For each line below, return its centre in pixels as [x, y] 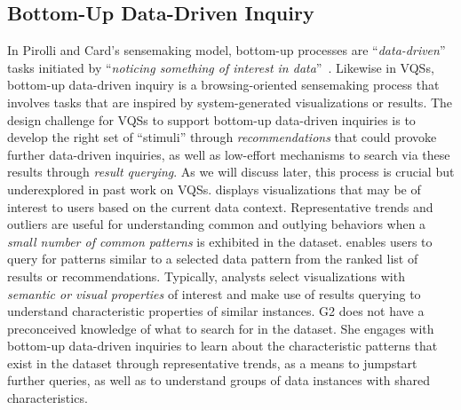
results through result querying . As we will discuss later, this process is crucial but [231, 172]
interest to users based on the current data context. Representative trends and [220, 206]
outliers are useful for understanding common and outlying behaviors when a [217, 224]
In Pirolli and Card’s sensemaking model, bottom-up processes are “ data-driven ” [227, 50]
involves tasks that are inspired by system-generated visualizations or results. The [230, 102]
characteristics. [48, 398]
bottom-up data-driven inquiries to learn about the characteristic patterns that [223, 346]
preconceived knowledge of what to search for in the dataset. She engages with [221, 328]
